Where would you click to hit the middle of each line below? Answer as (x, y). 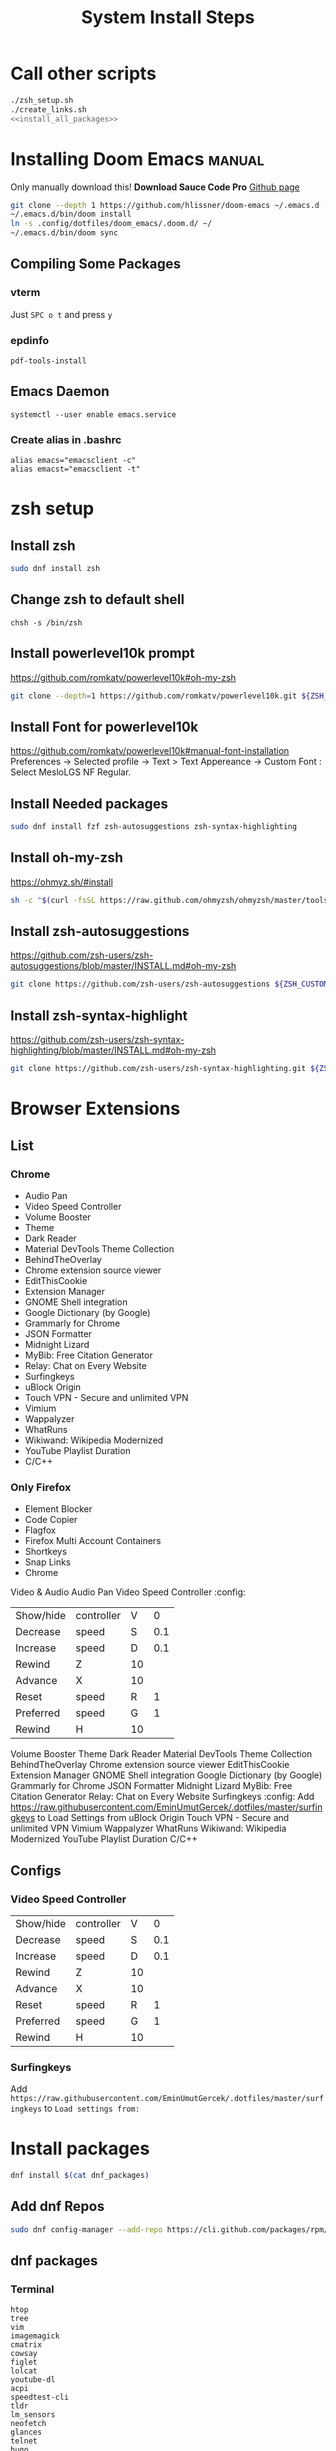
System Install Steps (168, 17)
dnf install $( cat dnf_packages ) (80, 2176)
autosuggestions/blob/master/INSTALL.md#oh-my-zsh (123, 966)
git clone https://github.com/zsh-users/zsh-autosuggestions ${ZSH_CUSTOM (169, 984)
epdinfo (30, 340)
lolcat (24, 2371)
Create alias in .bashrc (66, 439)
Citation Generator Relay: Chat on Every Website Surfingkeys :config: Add (162, 1797)
